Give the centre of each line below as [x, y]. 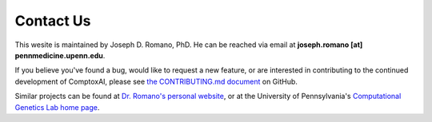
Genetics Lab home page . [57, 107]
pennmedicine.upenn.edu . [60, 55]
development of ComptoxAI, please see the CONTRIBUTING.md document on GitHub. [156, 81]
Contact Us [53, 21]
